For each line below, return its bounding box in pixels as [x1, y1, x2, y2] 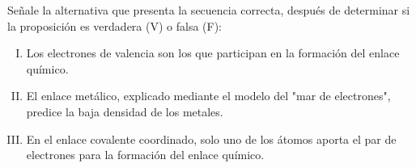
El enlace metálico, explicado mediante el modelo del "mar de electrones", [26, 87, 391, 104]
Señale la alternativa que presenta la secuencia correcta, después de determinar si [7, 2, 410, 18]
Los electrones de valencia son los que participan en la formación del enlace [26, 44, 400, 61]
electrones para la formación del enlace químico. [26, 146, 265, 163]
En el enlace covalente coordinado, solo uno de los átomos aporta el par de [26, 130, 397, 147]
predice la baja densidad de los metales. [26, 103, 223, 120]
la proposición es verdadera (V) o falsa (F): [7, 17, 222, 34]
